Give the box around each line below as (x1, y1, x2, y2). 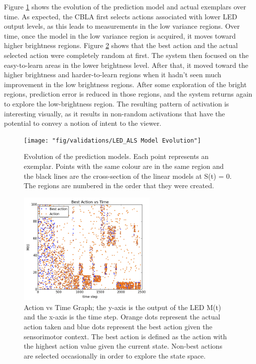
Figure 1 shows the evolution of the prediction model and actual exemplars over (4, 1, 247, 11)
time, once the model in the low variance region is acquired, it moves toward (4, 30, 236, 41)
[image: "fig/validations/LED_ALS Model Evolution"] (24, 137, 201, 144)
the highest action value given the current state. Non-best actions (24, 341, 222, 351)
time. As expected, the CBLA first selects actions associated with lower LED (4, 11, 237, 21)
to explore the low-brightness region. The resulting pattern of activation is (4, 98, 229, 108)
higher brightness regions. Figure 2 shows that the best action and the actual (4, 40, 238, 51)
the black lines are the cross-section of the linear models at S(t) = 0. (24, 170, 232, 181)
